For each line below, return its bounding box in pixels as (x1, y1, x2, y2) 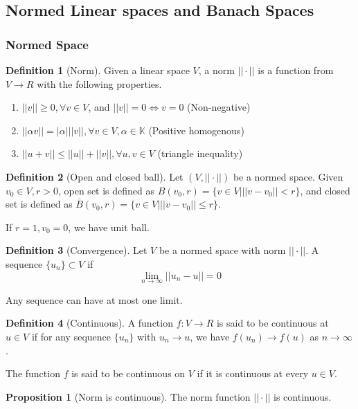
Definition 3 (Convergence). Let (6, 243, 147, 257)
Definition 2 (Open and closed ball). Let (6, 169, 184, 183)
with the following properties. (37, 76, 162, 91)
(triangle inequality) (157, 146, 243, 161)
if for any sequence (31, 329, 111, 343)
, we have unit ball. (68, 219, 150, 234)
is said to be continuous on (71, 366, 186, 381)
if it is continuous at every (197, 366, 309, 381)
